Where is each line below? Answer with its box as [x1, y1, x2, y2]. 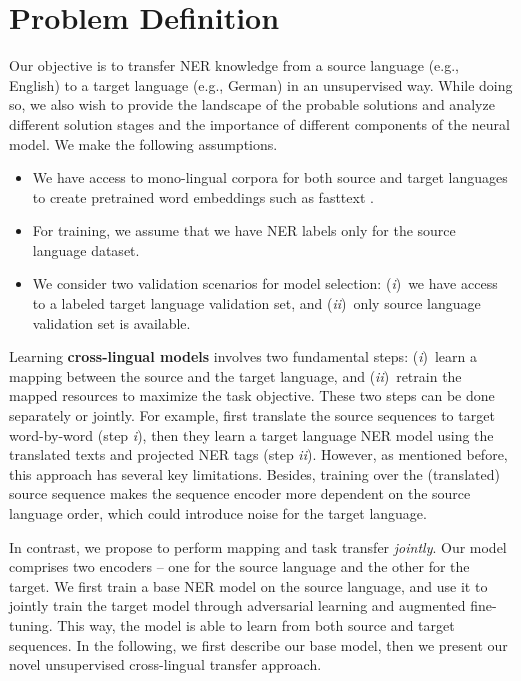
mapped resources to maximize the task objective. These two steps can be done [9, 385, 495, 406]
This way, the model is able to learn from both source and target [57, 614, 455, 635]
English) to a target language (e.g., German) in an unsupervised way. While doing [9, 74, 513, 95]
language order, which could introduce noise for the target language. [9, 503, 427, 523]
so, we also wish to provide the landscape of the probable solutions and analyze [9, 94, 495, 115]
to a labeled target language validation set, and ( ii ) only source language [32, 293, 481, 314]
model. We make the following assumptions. [9, 133, 278, 154]
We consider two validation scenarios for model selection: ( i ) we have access [32, 273, 498, 294]
